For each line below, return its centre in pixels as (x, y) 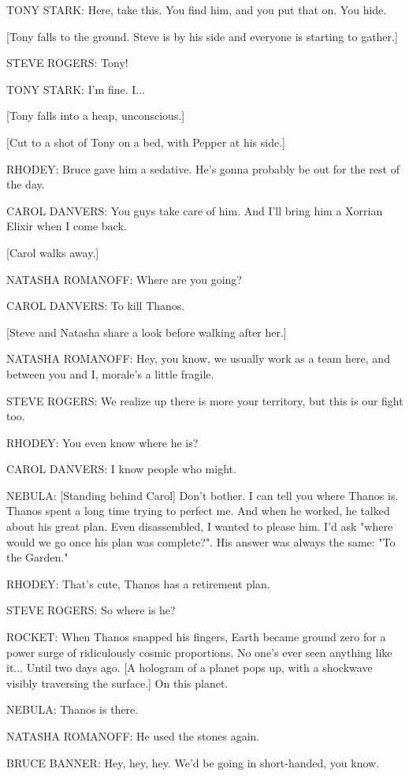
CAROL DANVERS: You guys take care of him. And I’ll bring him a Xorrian (195, 210)
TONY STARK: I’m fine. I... (76, 89)
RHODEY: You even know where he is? (102, 442)
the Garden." (37, 557)
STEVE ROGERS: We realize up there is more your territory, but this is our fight (205, 400)
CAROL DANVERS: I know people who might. (121, 469)
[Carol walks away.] (53, 252)
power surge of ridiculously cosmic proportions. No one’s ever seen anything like (199, 652)
